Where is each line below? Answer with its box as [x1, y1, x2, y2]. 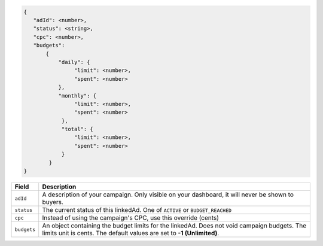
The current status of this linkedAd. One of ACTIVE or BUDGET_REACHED [42, 206, 232, 214]
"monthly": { [58, 92, 97, 99]
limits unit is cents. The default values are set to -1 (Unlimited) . [42, 229, 220, 237]
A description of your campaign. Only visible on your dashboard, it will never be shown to [42, 190, 294, 199]
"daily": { [58, 59, 90, 65]
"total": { [61, 126, 94, 133]
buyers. [42, 198, 64, 206]
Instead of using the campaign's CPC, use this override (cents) [42, 214, 220, 221]
